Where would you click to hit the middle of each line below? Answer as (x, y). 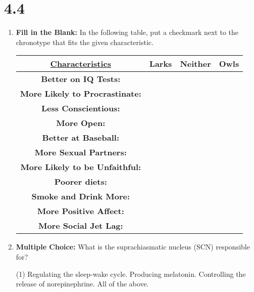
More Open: (81, 123)
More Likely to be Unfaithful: (81, 167)
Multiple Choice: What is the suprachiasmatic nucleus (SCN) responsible (133, 247)
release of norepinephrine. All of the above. (82, 284)
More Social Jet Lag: (81, 226)
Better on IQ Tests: (81, 79)
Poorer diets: (81, 182)
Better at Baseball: (81, 138)
